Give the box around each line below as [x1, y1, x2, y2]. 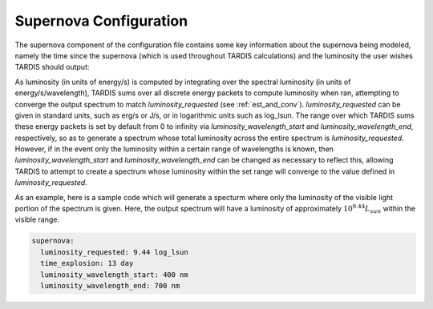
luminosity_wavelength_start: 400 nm [40, 270, 188, 279]
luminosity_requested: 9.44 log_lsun [40, 247, 188, 256]
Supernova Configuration [14, 12, 188, 30]
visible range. [14, 215, 60, 224]
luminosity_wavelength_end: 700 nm [40, 281, 180, 290]
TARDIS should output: [14, 62, 90, 72]
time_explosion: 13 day [40, 259, 134, 268]
